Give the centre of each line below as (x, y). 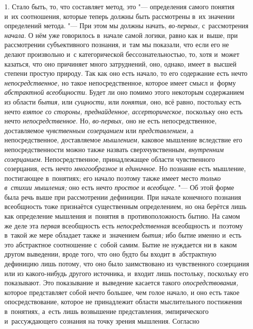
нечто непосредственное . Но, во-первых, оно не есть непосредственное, (110, 121)
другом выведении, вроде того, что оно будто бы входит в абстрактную (110, 254)
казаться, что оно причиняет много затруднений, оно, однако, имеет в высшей (121, 63)
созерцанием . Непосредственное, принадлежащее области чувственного (110, 159)
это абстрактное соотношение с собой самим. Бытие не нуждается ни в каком (121, 244)
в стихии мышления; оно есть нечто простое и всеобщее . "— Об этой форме (119, 187)
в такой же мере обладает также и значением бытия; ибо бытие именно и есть (123, 235)
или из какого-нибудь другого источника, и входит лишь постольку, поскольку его (126, 273)
